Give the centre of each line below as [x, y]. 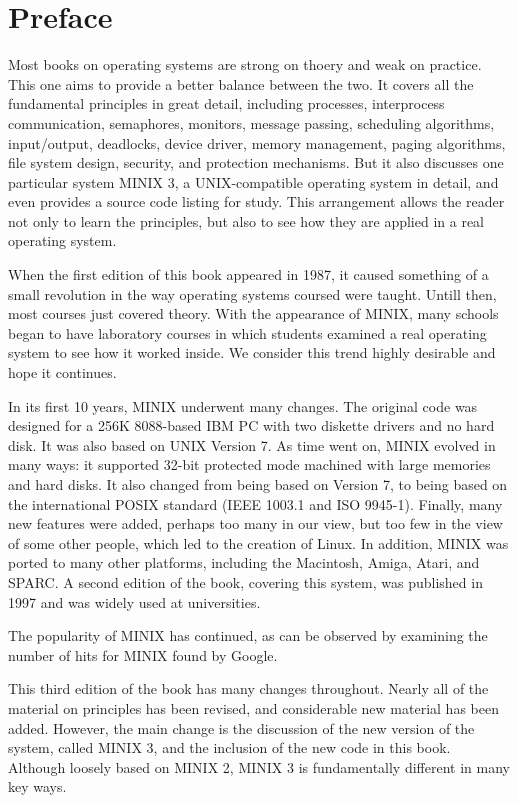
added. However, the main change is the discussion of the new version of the [241, 727]
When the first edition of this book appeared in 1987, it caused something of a [248, 274]
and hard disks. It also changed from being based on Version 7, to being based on [258, 484]
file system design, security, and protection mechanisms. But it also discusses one [256, 162]
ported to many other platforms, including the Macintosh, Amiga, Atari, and [244, 562]
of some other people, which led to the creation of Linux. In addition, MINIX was [258, 542]
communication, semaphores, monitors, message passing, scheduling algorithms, [251, 122]
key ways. [37, 786]
